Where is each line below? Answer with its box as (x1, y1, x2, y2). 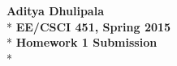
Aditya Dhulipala (6, 2, 104, 19)
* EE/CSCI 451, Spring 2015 (6, 18, 171, 35)
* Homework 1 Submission (6, 34, 158, 51)
